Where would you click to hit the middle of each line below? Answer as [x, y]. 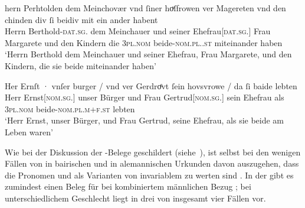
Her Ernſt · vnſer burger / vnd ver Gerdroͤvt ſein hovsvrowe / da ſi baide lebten [151, 85]
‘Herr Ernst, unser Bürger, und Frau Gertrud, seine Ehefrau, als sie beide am [145, 120]
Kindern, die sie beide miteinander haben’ [81, 65]
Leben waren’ [29, 131]
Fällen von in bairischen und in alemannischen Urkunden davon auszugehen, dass [152, 163]
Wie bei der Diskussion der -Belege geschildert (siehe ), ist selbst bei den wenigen [153, 152]
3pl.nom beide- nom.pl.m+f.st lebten [70, 108]
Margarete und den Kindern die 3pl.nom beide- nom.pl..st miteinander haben [144, 42]
